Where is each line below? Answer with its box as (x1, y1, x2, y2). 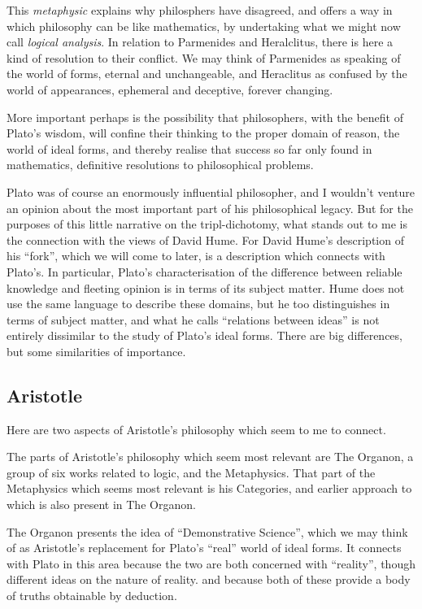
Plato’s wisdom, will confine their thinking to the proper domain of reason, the (7, 124, 400, 141)
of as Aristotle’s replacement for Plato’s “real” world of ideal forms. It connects (7, 539, 402, 556)
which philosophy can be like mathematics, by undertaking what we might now (7, 17, 401, 34)
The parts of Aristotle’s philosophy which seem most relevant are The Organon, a (7, 448, 414, 465)
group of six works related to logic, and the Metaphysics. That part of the (7, 463, 376, 481)
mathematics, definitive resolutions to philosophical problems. (7, 156, 314, 173)
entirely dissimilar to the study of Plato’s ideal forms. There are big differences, (7, 327, 402, 344)
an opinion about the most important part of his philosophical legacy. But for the (7, 199, 413, 216)
